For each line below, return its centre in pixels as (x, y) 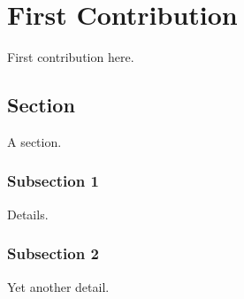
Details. (28, 214)
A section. (34, 141)
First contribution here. (71, 57)
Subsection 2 (53, 253)
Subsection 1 (53, 181)
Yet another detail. (58, 286)
